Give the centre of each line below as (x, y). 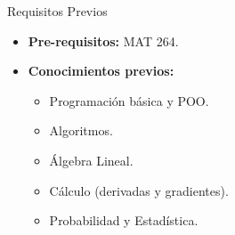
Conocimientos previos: (101, 71)
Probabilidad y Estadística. (124, 220)
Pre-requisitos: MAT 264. (103, 41)
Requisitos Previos (57, 11)
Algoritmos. (81, 130)
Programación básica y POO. (129, 100)
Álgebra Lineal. (91, 160)
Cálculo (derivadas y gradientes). (139, 190)
